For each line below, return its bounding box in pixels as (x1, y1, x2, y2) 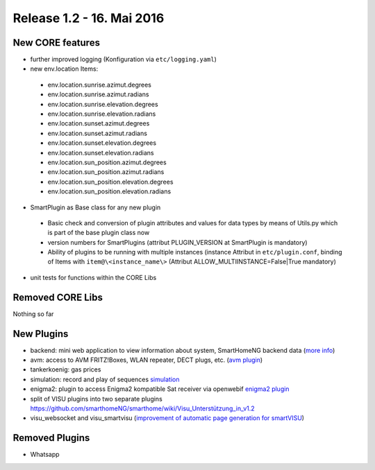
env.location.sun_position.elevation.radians (47, 187, 172, 195)
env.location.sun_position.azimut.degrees (47, 158, 167, 166)
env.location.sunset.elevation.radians (47, 148, 154, 157)
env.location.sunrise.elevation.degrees (47, 100, 159, 108)
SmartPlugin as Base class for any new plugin (30, 203, 161, 211)
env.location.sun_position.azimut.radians (47, 168, 165, 176)
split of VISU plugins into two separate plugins (30, 394, 162, 403)
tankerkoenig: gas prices (30, 365, 101, 374)
